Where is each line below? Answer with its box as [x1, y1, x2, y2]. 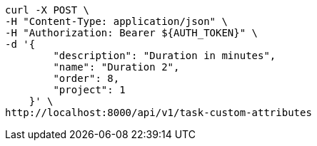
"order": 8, [53, 73, 120, 84]
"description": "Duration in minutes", [53, 50, 276, 61]
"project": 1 [53, 84, 126, 95]
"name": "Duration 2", [53, 61, 180, 73]
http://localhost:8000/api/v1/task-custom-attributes [5, 107, 312, 118]
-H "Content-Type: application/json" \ [5, 16, 228, 27]
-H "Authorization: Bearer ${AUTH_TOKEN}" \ [5, 27, 258, 38]
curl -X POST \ [5, 4, 90, 16]
